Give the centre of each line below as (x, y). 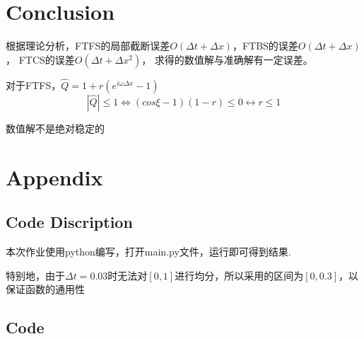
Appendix (54, 177)
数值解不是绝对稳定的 (55, 128)
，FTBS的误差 (265, 46)
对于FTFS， (34, 85)
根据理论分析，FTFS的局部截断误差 (88, 46)
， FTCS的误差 (40, 59)
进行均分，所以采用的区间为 (239, 275)
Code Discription (69, 222)
